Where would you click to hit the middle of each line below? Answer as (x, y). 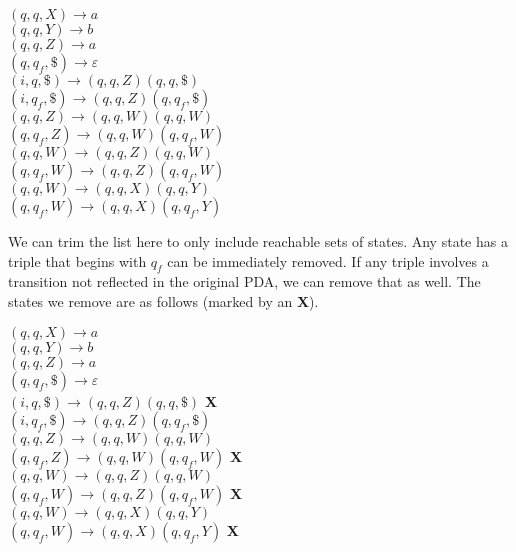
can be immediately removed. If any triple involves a (328, 260)
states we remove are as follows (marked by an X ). (163, 300)
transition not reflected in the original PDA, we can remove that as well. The (244, 281)
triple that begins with (77, 260)
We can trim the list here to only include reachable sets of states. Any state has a (258, 241)
